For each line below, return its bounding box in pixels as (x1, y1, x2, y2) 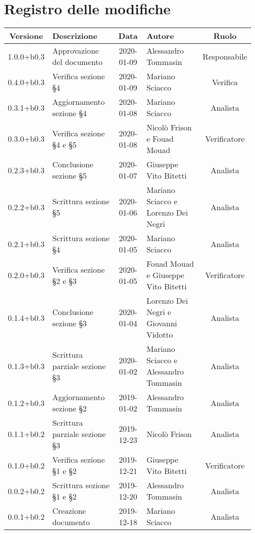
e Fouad (146, 133, 174, 145)
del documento (52, 56, 102, 68)
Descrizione (52, 30, 98, 42)
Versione (9, 30, 43, 42)
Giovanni (146, 317, 177, 329)
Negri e (146, 306, 171, 318)
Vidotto (146, 329, 173, 341)
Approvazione (52, 45, 99, 57)
